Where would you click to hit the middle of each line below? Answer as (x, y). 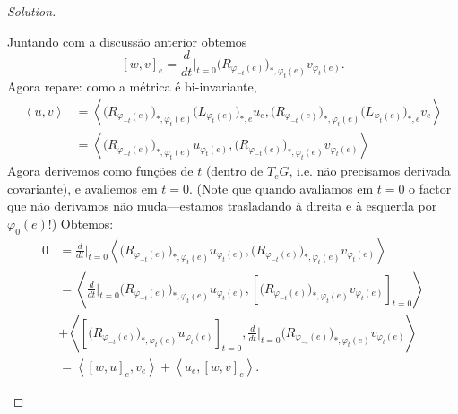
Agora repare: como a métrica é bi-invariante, (132, 86)
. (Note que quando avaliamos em (281, 188)
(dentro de (234, 171)
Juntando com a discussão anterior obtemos (127, 41)
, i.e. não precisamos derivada (370, 171)
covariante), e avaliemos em (82, 188)
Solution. (32, 11)
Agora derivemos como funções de (100, 171)
